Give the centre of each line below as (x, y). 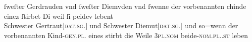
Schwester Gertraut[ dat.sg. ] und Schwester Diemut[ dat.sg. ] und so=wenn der (121, 25)
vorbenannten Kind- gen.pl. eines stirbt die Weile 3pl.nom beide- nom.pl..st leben (126, 35)
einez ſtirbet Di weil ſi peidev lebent (59, 16)
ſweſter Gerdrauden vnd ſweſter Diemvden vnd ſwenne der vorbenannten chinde (125, 6)
